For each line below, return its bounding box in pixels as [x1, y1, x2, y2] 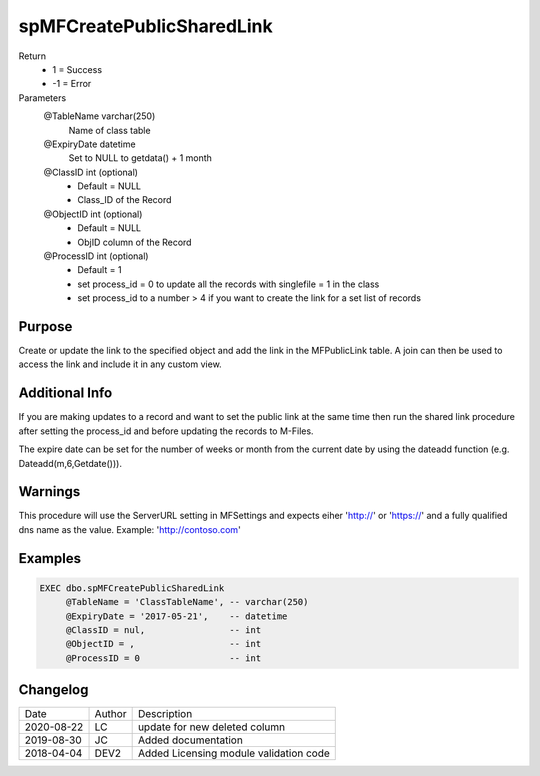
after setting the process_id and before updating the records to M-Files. [18, 425, 314, 437]
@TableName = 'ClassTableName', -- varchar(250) [65, 596, 309, 608]
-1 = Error [52, 78, 92, 90]
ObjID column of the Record [77, 236, 192, 248]
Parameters [18, 91, 67, 104]
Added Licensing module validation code [137, 746, 330, 760]
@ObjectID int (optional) [43, 208, 143, 220]
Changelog [18, 681, 89, 699]
